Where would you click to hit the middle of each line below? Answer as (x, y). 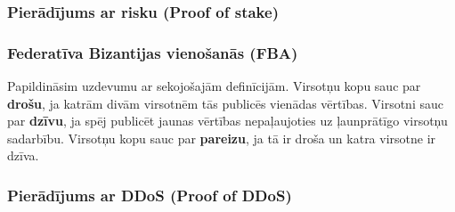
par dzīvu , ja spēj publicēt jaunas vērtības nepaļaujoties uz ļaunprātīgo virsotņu (227, 121)
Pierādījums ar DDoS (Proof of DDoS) (150, 195)
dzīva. (23, 155)
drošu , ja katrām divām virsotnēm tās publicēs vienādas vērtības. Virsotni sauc (225, 103)
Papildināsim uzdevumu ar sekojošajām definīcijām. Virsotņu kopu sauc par (214, 86)
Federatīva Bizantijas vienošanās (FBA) (153, 52)
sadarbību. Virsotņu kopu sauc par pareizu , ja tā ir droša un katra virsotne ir (222, 138)
